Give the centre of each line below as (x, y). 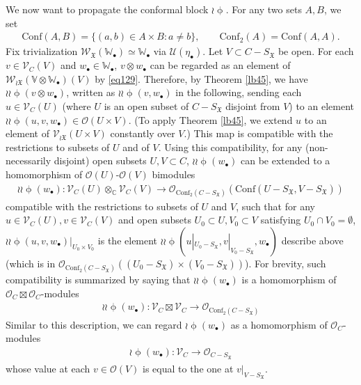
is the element (128, 240)
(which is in (31, 263)
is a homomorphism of (289, 280)
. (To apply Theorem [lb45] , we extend (210, 119)
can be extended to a (286, 160)
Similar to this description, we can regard (94, 324)
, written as (91, 92)
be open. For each (316, 51)
